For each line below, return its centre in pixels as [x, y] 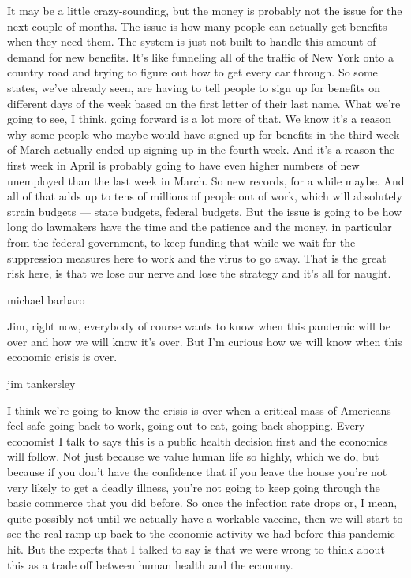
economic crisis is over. [62, 357]
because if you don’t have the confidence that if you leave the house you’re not [197, 472]
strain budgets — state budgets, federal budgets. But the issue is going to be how [205, 211]
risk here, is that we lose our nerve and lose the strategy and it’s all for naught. [199, 273]
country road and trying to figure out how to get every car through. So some [192, 72]
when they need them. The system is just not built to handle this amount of [192, 41]
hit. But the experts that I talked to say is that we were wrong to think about [196, 549]
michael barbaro [46, 299]
